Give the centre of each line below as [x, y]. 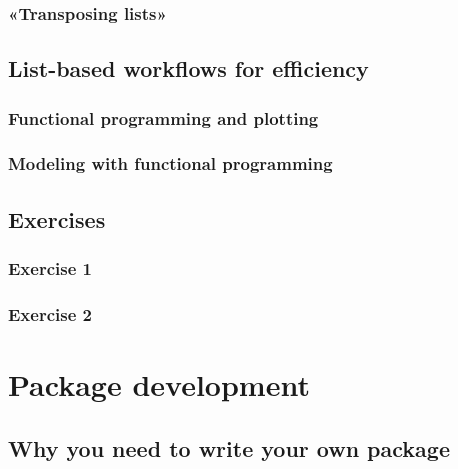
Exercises [57, 218]
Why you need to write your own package [229, 447]
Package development [159, 383]
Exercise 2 [50, 313]
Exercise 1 [50, 268]
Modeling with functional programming [170, 163]
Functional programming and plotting [163, 117]
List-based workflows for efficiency [188, 68]
